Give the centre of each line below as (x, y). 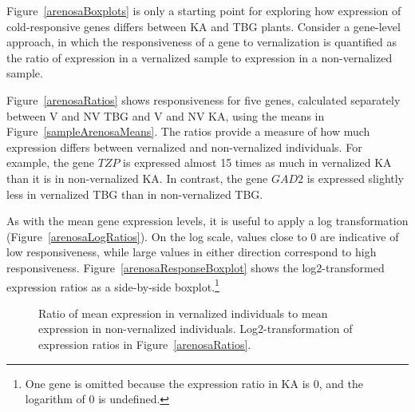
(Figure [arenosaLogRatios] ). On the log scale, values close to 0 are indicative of (203, 236)
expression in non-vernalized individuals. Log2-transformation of (196, 329)
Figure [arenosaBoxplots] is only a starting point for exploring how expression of (204, 10)
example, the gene (51, 162)
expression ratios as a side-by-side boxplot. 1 (113, 285)
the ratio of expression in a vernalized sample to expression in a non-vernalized (200, 57)
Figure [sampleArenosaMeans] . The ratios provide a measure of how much (188, 131)
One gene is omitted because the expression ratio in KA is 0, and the (194, 383)
